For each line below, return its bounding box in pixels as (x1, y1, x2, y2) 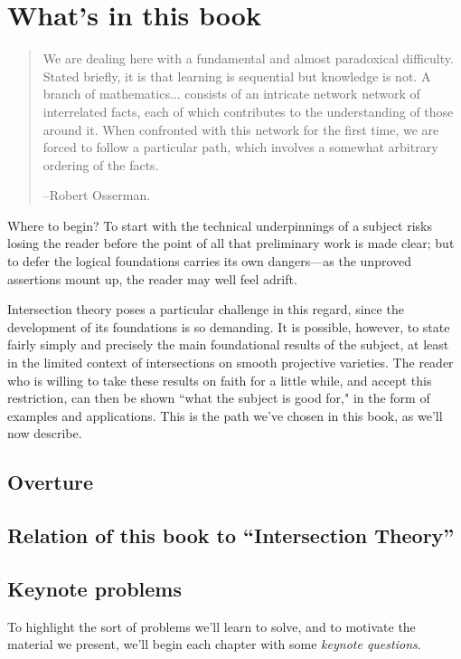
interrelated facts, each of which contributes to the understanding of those (42, 101, 454, 120)
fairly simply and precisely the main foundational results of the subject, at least (7, 335, 449, 354)
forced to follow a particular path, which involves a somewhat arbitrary (42, 138, 438, 157)
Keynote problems (7, 574, 183, 602)
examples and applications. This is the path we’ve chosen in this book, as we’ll (7, 406, 443, 425)
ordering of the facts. (42, 155, 159, 174)
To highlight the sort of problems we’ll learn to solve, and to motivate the (7, 616, 416, 635)
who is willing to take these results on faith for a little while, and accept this (7, 370, 432, 389)
